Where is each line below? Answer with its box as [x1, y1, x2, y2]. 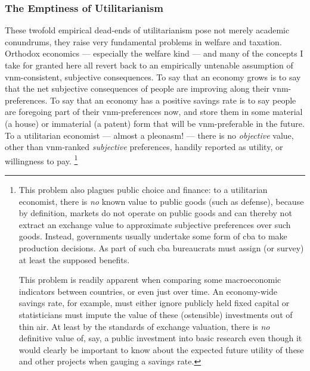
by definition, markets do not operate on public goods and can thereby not [18, 207, 292, 219]
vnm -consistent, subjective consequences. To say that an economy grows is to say [5, 70, 301, 83]
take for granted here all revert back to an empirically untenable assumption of [5, 59, 293, 71]
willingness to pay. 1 [5, 152, 78, 167]
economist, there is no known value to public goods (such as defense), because [18, 195, 304, 207]
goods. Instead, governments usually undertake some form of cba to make [18, 230, 287, 242]
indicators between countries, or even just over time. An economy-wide [18, 285, 277, 297]
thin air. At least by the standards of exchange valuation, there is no [18, 320, 270, 332]
